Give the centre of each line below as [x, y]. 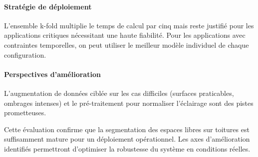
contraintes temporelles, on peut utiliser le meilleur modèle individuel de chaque [127, 44]
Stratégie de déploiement [48, 6]
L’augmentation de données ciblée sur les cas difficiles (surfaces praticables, [119, 93]
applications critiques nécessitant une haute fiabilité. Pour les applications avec [125, 35]
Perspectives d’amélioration [52, 74]
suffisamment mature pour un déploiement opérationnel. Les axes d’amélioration [127, 139]
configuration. [25, 54]
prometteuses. [25, 113]
